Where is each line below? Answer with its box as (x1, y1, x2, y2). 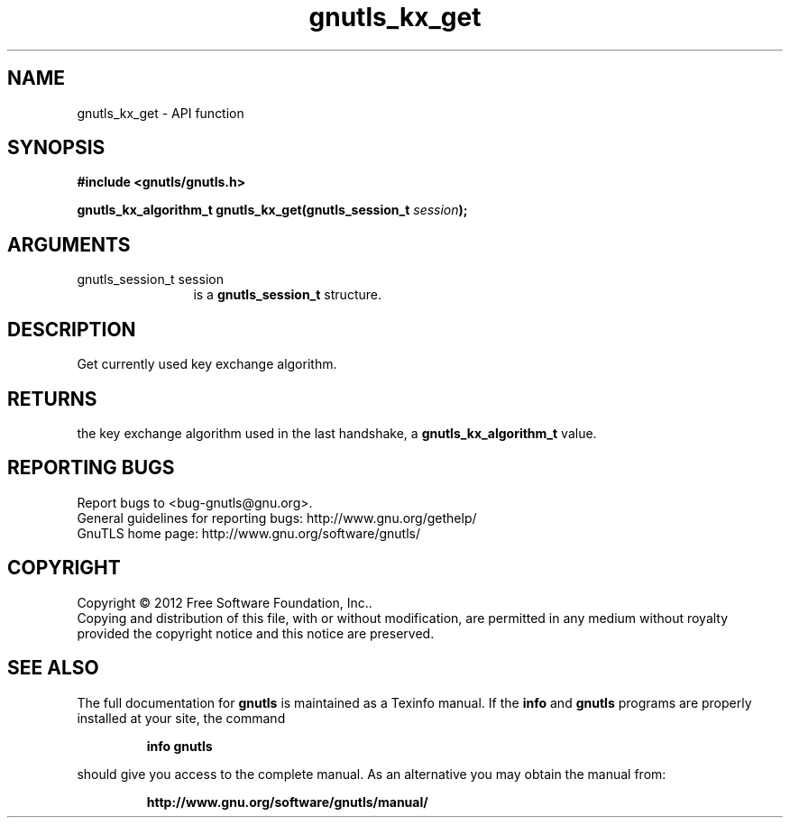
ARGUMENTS (7, 233, 131, 256)
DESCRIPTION (7, 317, 136, 341)
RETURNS (7, 387, 97, 410)
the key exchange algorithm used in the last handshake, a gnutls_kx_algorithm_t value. (77, 425, 597, 441)
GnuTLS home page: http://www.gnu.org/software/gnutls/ (77, 525, 420, 541)
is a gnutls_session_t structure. (193, 287, 381, 303)
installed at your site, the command (77, 710, 286, 726)
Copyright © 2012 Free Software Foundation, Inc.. (77, 594, 372, 610)
